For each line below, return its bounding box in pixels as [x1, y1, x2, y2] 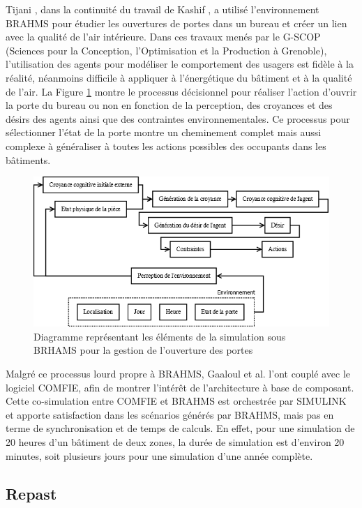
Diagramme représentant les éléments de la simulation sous [33, 329, 286, 343]
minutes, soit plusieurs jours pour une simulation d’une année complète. [6, 448, 313, 463]
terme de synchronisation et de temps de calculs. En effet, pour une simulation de [6, 421, 355, 435]
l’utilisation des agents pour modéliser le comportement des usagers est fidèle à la [6, 57, 354, 71]
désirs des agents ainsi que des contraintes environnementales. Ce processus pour [6, 111, 350, 126]
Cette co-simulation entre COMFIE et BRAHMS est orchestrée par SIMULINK [6, 394, 347, 408]
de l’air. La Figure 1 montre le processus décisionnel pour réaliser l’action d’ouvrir [6, 84, 357, 98]
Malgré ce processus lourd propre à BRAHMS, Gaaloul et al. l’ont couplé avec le [6, 366, 351, 381]
